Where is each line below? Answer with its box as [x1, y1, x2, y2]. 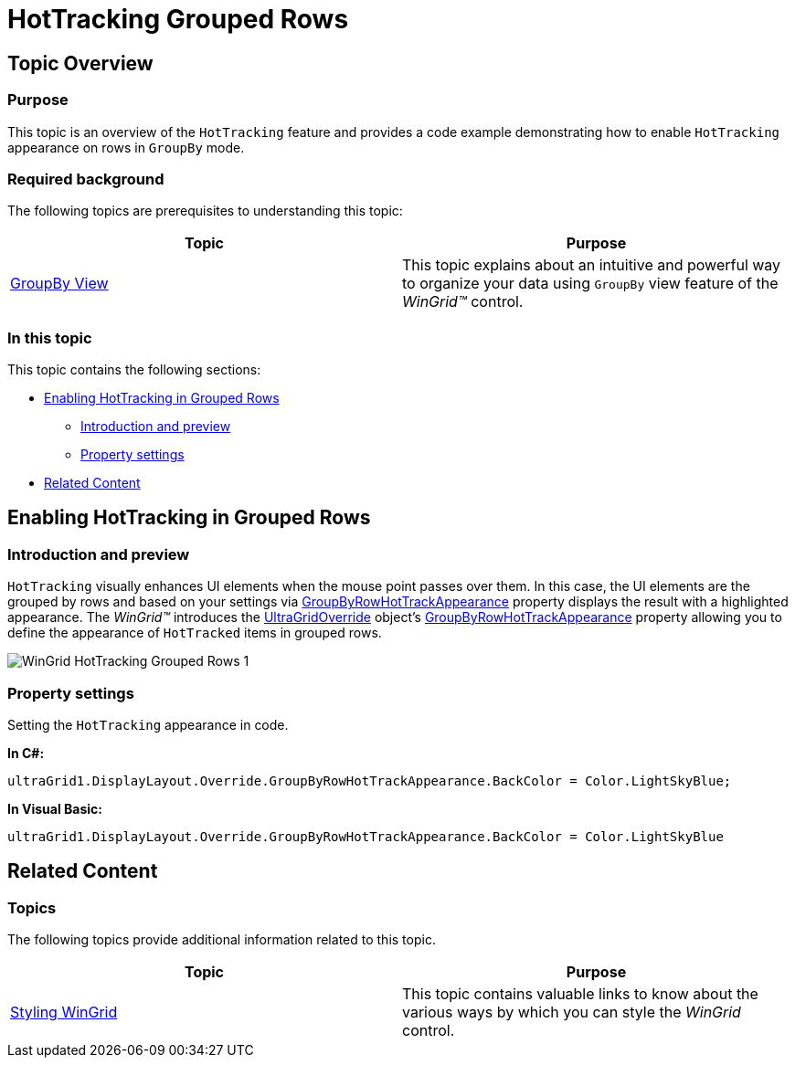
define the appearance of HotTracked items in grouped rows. [7, 625, 382, 641]
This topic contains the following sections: [7, 362, 261, 378]
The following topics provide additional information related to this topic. [7, 932, 436, 948]
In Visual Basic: [7, 801, 102, 817]
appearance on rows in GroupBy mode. [7, 139, 245, 155]
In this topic [7, 328, 92, 347]
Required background [7, 169, 164, 188]
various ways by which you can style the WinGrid [402, 1003, 741, 1022]
